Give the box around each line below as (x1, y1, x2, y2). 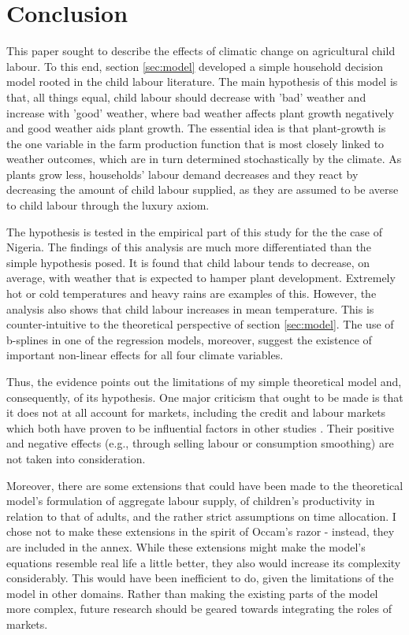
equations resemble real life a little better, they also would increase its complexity (6, 554, 401, 570)
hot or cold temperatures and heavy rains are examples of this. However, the (6, 285, 377, 302)
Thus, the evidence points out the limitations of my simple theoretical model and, (6, 373, 402, 389)
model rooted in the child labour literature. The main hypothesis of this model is (6, 73, 398, 90)
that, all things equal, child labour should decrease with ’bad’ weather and (6, 88, 366, 105)
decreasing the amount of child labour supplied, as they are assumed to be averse (6, 181, 399, 198)
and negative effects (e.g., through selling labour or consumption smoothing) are (6, 435, 394, 451)
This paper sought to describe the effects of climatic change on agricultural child (6, 43, 396, 59)
